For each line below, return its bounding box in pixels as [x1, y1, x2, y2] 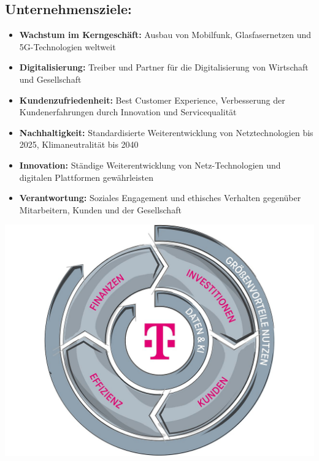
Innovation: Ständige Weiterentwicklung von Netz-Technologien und [19, 158, 281, 171]
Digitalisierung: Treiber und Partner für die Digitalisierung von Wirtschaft [19, 61, 309, 74]
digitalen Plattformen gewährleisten [19, 170, 153, 183]
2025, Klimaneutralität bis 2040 [19, 138, 139, 151]
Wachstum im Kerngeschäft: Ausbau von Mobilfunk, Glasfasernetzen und [19, 28, 312, 41]
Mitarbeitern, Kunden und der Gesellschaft [19, 203, 182, 216]
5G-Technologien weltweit [19, 40, 116, 53]
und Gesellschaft [19, 72, 82, 85]
